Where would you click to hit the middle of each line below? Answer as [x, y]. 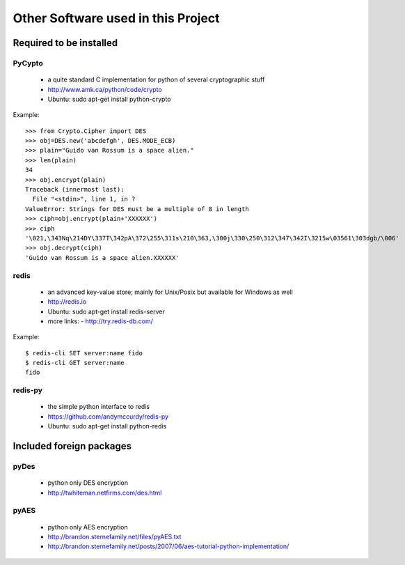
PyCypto [28, 63]
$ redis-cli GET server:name [75, 363]
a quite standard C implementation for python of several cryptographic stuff [156, 79]
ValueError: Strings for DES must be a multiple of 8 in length [137, 209]
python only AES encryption [88, 527]
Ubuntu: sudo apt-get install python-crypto [109, 99]
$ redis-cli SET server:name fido [84, 353]
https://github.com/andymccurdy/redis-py [108, 416]
